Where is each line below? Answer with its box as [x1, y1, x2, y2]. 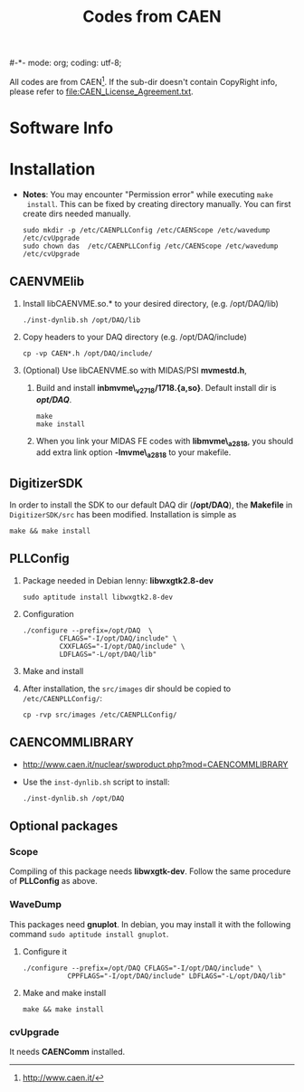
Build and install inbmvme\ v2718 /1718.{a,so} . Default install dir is [35, 382, 277, 395]
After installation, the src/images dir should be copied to [22, 683, 232, 694]
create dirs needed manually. [22, 208, 131, 219]
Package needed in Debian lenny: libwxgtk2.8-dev [22, 574, 214, 585]
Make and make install [22, 987, 107, 998]
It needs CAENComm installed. [9, 1046, 126, 1057]
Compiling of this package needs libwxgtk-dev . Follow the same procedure [9, 866, 291, 877]
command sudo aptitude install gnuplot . [9, 928, 169, 939]
